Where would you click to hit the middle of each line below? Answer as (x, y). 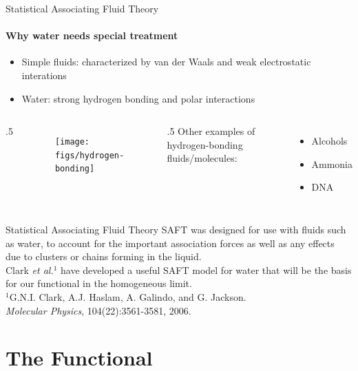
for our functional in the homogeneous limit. (99, 283)
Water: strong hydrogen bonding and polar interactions (138, 98)
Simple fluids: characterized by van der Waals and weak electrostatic (166, 62)
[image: (72, 142)
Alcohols (329, 141)
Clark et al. (30, 269)
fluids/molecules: (202, 158)
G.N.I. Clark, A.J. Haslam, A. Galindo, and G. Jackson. (128, 296)
